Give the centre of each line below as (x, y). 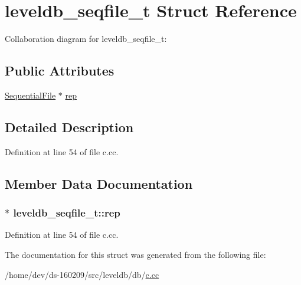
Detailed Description (69, 127)
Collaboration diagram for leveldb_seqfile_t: (86, 39)
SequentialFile (30, 95)
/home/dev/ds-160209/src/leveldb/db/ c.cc (82, 274)
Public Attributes (60, 71)
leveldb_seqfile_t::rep (67, 213)
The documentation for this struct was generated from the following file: (135, 254)
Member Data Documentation (99, 183)
